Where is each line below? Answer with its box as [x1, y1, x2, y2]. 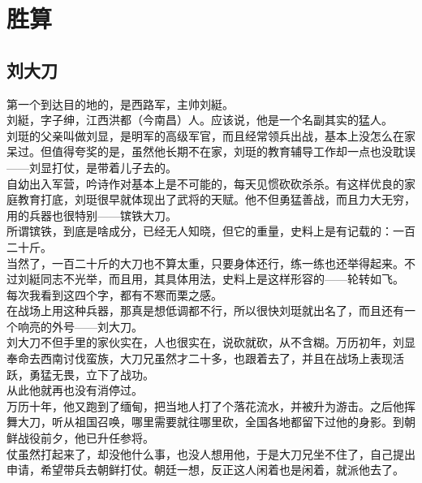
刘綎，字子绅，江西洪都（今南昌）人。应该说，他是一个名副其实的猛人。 [6, 111, 393, 128]
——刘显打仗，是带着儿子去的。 [6, 158, 177, 175]
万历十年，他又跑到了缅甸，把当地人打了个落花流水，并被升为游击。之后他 [6, 397, 404, 414]
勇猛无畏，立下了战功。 [28, 365, 154, 382]
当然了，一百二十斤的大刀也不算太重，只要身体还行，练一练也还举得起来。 [6, 254, 404, 271]
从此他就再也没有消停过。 [6, 382, 143, 399]
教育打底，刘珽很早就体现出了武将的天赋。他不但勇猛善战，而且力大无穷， [17, 191, 416, 208]
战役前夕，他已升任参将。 [17, 429, 154, 446]
